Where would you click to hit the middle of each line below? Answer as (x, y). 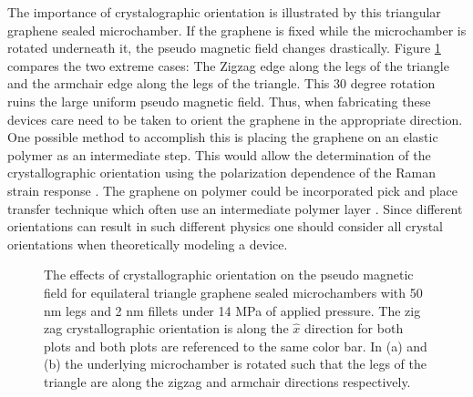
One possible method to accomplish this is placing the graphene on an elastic (223, 137)
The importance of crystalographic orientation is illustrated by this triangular (224, 12)
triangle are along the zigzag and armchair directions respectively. (227, 381)
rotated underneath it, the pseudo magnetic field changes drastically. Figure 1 (224, 48)
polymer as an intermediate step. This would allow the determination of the (219, 154)
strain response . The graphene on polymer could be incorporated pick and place (233, 190)
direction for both (354, 328)
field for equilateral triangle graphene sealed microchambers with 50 (233, 292)
